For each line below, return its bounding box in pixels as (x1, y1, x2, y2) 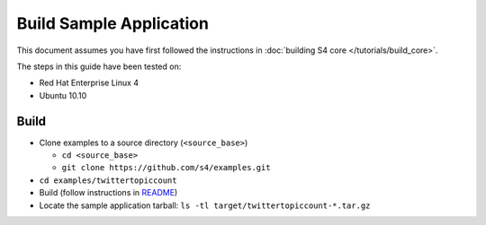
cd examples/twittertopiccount (39, 175, 177, 186)
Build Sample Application (16, 13, 209, 33)
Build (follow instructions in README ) (39, 187, 178, 198)
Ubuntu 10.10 (39, 90, 87, 100)
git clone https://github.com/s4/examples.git (61, 162, 271, 173)
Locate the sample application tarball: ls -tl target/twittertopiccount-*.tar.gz (39, 200, 371, 211)
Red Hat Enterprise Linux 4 (39, 77, 139, 89)
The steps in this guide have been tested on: (16, 61, 182, 72)
